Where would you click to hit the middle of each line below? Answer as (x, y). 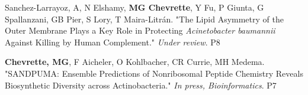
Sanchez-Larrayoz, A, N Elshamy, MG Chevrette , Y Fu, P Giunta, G (134, 7)
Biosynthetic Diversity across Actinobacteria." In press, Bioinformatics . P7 (141, 85)
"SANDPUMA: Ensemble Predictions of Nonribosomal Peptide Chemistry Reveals (154, 73)
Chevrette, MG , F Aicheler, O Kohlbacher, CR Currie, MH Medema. (135, 62)
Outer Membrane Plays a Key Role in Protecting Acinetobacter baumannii (140, 30)
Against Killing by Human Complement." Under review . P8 (113, 42)
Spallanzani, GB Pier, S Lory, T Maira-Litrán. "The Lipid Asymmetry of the (144, 19)
